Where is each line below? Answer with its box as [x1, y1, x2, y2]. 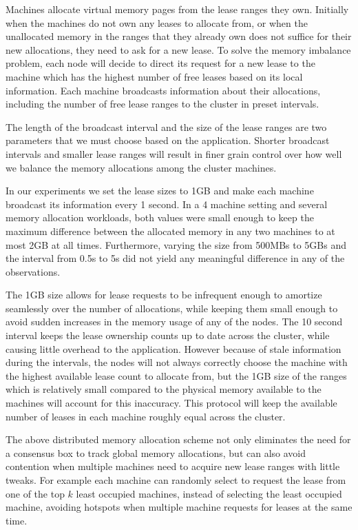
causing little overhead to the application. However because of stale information [6, 341, 341, 356]
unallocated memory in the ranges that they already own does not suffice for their [6, 29, 352, 43]
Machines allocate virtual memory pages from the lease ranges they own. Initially [6, 2, 349, 16]
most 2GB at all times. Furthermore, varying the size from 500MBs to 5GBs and [6, 237, 347, 252]
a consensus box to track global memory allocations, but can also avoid [6, 445, 306, 460]
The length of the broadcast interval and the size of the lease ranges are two [6, 119, 327, 134]
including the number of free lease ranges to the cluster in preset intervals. [6, 96, 319, 111]
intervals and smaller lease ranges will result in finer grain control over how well [6, 146, 342, 161]
